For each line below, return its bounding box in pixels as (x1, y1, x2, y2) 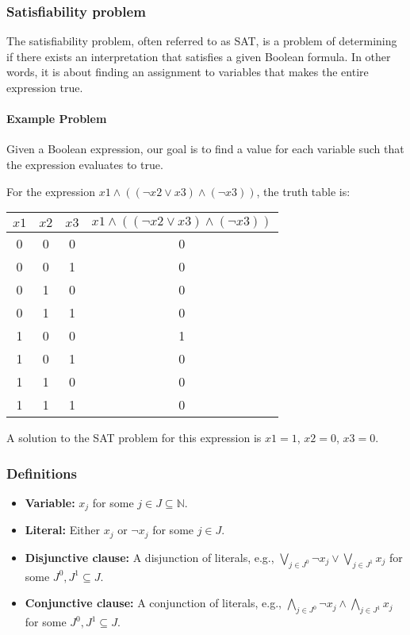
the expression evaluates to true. (6, 156, 163, 172)
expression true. (6, 79, 83, 95)
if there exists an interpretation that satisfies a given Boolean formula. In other (6, 48, 391, 64)
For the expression (6, 183, 96, 199)
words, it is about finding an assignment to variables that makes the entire (6, 63, 369, 80)
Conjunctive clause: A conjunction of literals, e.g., (25, 595, 282, 611)
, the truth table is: (256, 183, 351, 199)
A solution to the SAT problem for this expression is (6, 429, 262, 446)
